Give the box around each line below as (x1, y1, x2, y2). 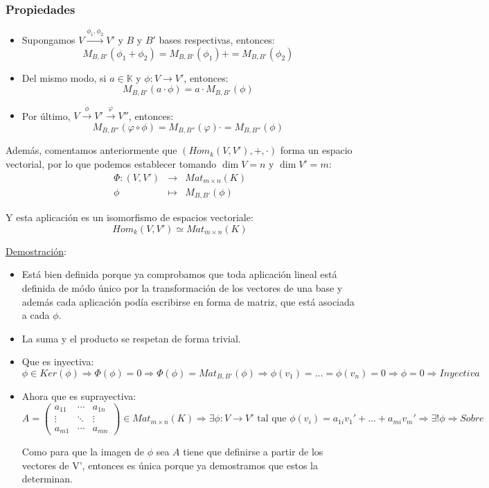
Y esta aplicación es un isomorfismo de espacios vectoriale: (6, 210, 254, 225)
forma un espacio (280, 143, 353, 157)
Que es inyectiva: (21, 354, 94, 369)
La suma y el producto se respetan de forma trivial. (21, 331, 241, 345)
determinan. (21, 471, 73, 486)
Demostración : (6, 243, 66, 258)
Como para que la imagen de (21, 444, 144, 459)
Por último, (21, 108, 71, 123)
